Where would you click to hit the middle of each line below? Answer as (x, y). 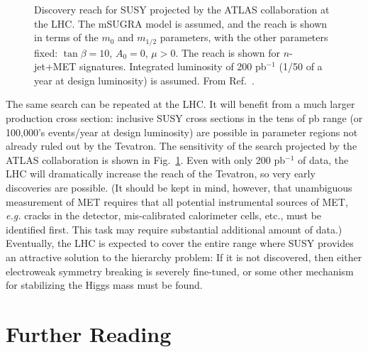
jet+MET (55, 66)
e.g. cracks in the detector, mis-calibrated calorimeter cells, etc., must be (164, 215)
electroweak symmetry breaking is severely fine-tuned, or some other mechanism (180, 271)
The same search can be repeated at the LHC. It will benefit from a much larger (180, 104)
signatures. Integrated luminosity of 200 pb (173, 66)
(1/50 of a (301, 66)
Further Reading (89, 333)
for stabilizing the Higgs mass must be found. (104, 285)
